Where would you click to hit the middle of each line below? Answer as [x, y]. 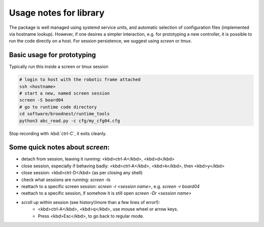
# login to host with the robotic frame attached [80, 80]
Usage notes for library [57, 13]
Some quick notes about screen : [59, 148]
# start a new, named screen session [65, 93]
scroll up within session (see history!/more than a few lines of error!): [91, 202]
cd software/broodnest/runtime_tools [65, 114]
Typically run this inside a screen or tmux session [59, 67]
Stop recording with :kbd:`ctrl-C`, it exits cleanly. [58, 133]
